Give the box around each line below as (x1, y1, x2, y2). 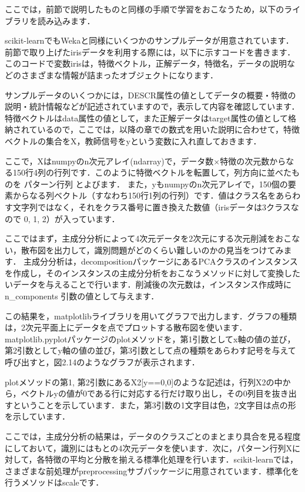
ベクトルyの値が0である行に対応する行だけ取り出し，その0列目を (21, 387, 272, 399)
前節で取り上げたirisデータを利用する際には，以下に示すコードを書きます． (5, 45, 296, 58)
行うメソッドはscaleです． (5, 476, 104, 488)
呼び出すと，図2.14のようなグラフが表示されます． (5, 356, 200, 368)
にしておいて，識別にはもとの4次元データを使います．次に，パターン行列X (5, 441, 292, 454)
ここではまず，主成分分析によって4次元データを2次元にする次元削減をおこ (5, 232, 292, 245)
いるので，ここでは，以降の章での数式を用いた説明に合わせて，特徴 (37, 123, 300, 136)
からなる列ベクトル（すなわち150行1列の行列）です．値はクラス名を (12, 189, 276, 202)
